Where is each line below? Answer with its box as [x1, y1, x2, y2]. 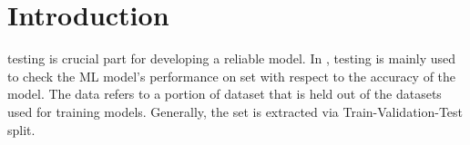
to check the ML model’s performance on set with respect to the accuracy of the [7, 66, 456, 85]
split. [7, 120, 36, 139]
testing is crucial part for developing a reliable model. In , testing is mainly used [7, 49, 456, 68]
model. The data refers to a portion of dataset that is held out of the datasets [7, 84, 442, 103]
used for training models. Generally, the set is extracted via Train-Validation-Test [7, 101, 464, 121]
